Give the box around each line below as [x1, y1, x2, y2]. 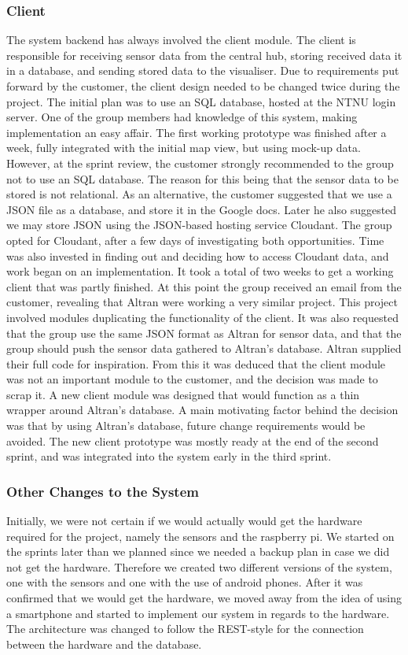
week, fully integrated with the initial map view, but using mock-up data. [6, 139, 361, 156]
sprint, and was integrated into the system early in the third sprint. [6, 448, 332, 464]
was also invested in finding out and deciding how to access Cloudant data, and [6, 247, 389, 264]
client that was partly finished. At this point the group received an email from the [6, 278, 402, 294]
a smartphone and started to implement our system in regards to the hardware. [6, 605, 390, 621]
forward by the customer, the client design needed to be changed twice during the [6, 78, 400, 94]
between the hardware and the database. [6, 635, 202, 652]
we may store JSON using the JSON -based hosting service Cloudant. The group [6, 216, 392, 233]
